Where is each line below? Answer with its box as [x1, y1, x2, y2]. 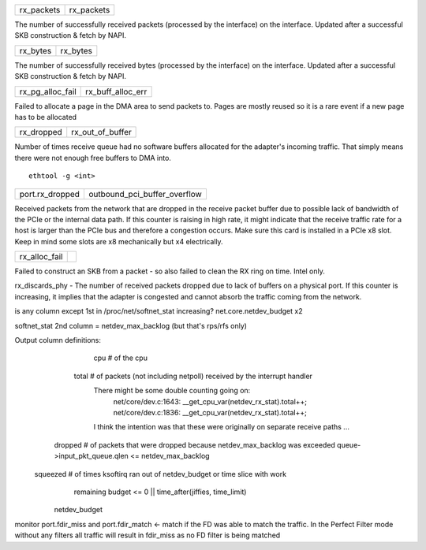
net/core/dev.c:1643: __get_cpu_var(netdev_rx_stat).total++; [113, 396, 308, 406]
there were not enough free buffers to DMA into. [14, 153, 171, 162]
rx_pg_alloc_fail [19, 86, 77, 97]
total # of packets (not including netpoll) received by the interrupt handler [73, 371, 313, 381]
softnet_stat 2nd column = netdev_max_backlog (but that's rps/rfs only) [14, 321, 248, 330]
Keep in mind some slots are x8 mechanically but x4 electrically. [14, 236, 224, 246]
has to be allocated [14, 112, 77, 121]
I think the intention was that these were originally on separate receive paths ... [93, 422, 350, 432]
